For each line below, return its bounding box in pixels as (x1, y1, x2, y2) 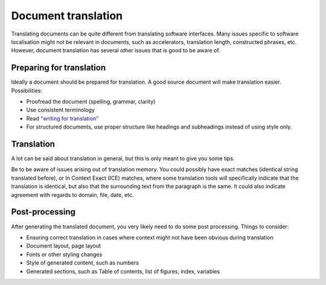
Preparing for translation (11, 63, 106, 73)
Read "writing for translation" (26, 114, 99, 122)
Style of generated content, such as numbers (26, 259, 139, 266)
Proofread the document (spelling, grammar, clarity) (26, 98, 156, 105)
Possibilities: (11, 87, 42, 94)
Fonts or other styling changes (26, 251, 103, 258)
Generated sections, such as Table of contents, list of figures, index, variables (26, 268, 220, 275)
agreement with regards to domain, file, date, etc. (11, 191, 134, 198)
